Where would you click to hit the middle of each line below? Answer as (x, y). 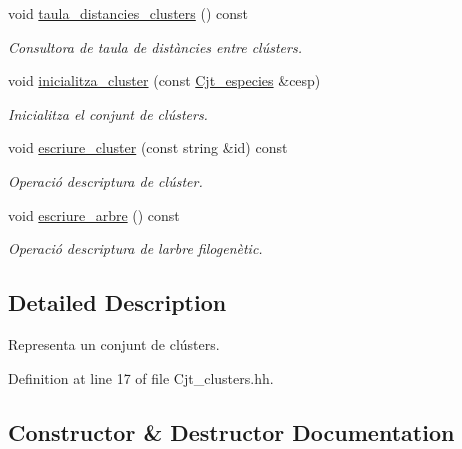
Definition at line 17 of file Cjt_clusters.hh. (141, 377)
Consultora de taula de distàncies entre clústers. (155, 46)
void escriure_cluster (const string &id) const (148, 147)
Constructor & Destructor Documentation (231, 431)
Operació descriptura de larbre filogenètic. (135, 248)
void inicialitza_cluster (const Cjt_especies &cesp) (164, 80)
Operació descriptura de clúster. (105, 180)
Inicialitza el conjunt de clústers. (108, 113)
